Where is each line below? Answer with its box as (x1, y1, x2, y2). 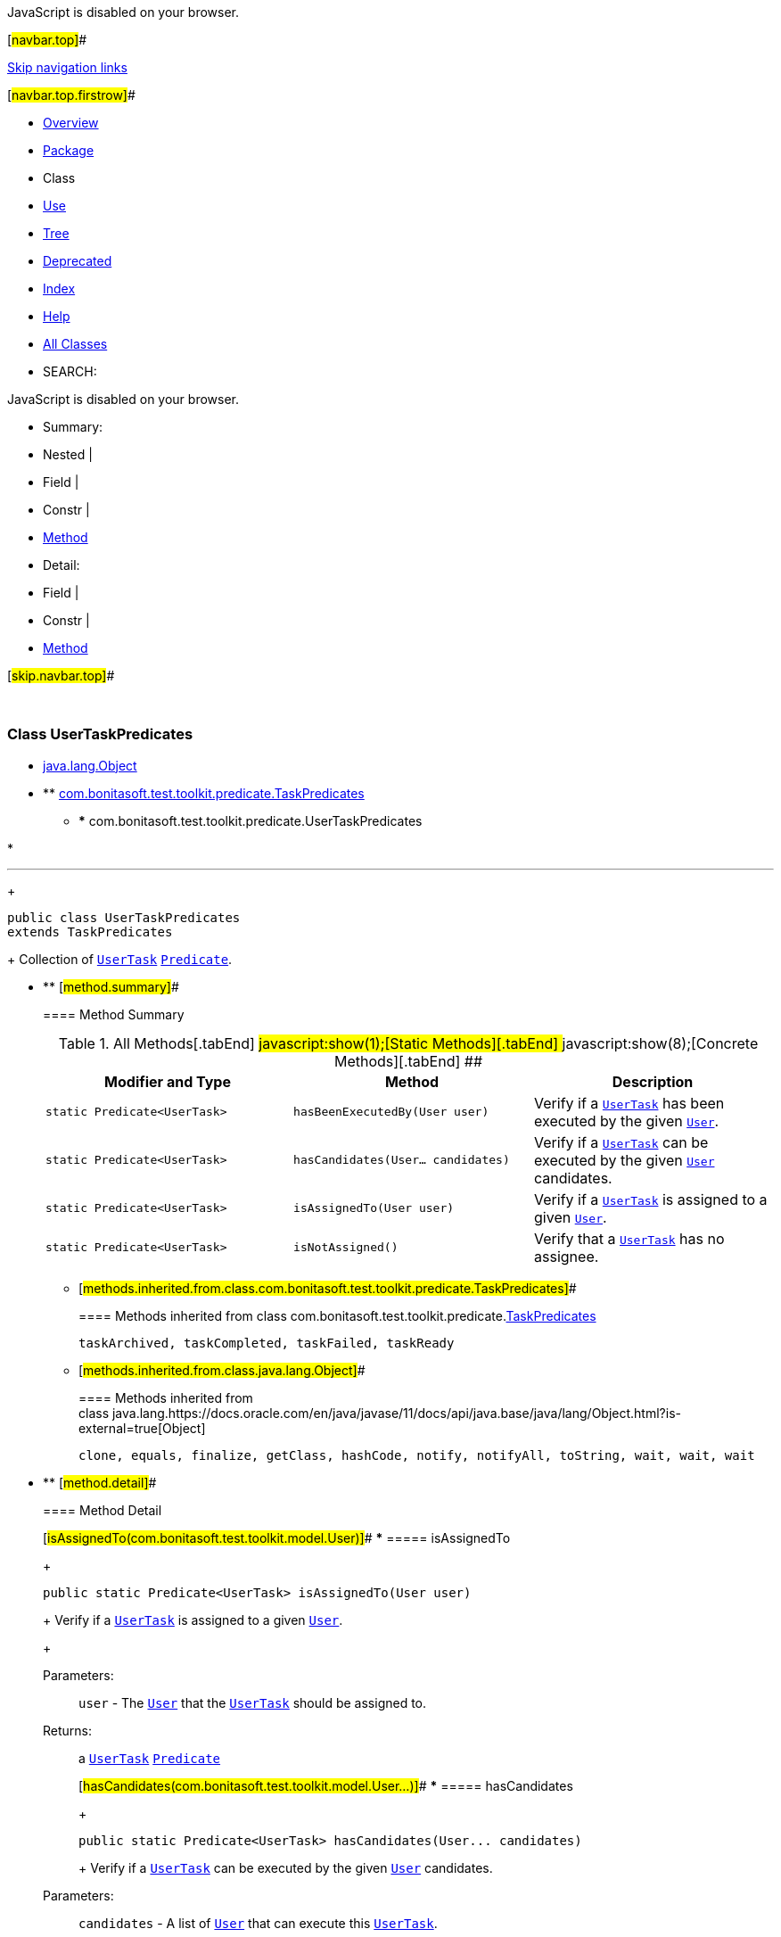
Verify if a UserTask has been (534, 1093, 725, 1112)
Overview (43, 115, 99, 130)
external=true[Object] (78, 1420, 206, 1436)
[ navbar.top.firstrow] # (7, 87, 136, 103)
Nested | (43, 447, 93, 462)
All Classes (43, 336, 108, 351)
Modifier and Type (104, 1072, 231, 1091)
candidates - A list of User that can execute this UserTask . (78, 1915, 438, 1931)
